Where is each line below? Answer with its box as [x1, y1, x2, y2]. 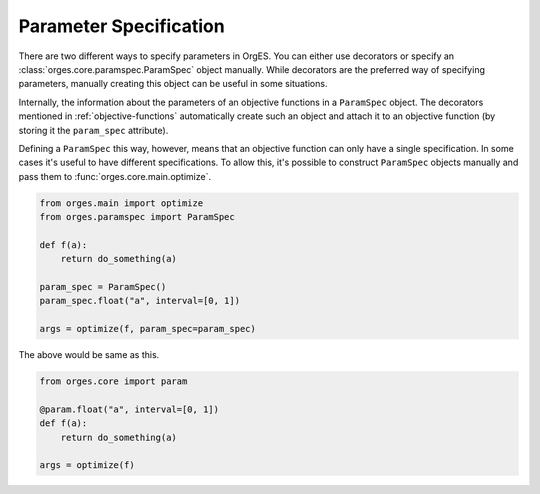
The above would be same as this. [18, 349, 160, 361]
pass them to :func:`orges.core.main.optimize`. [18, 170, 212, 182]
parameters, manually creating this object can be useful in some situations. [18, 78, 328, 90]
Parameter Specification [18, 15, 225, 37]
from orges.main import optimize [39, 197, 204, 209]
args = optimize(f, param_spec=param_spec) [39, 323, 257, 335]
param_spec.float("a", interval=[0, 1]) [39, 295, 240, 307]
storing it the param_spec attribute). [18, 124, 169, 136]
